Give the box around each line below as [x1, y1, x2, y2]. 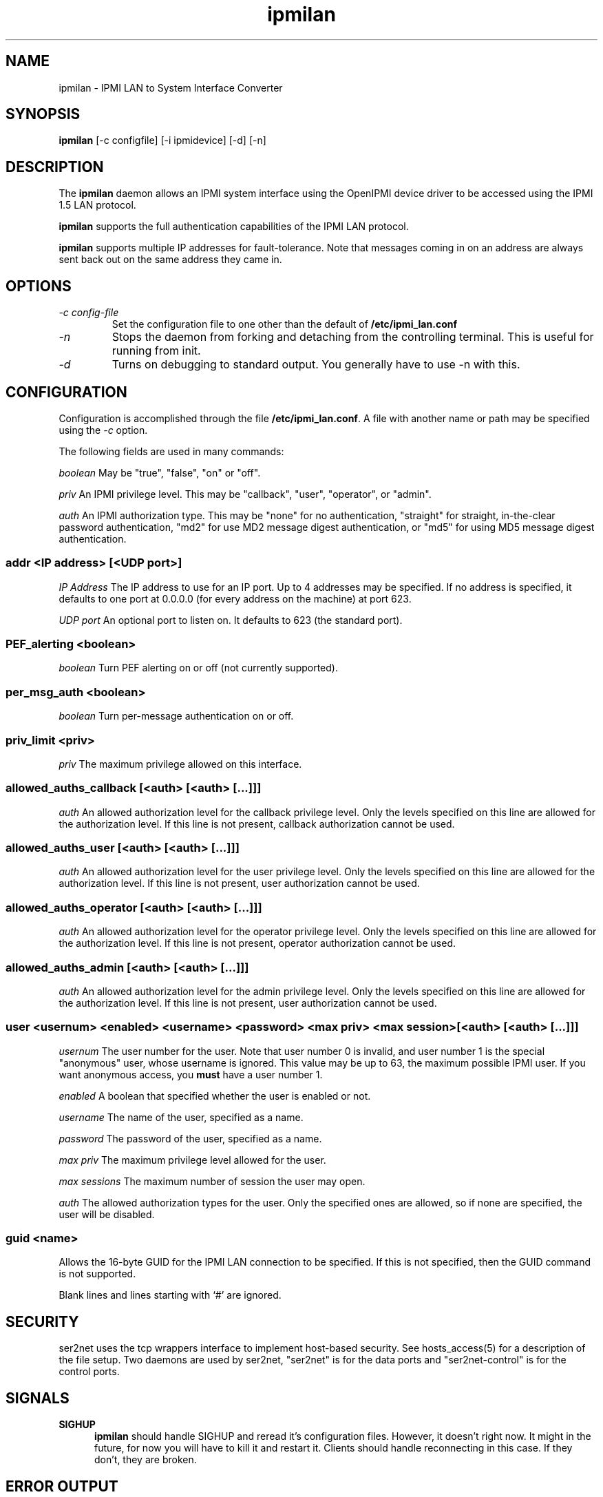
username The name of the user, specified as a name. [59, 1111, 304, 1123]
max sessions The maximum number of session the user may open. [59, 1175, 366, 1187]
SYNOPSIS [6, 105, 81, 123]
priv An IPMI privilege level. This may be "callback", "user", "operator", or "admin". [59, 488, 432, 500]
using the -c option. [59, 423, 148, 436]
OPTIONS [6, 277, 72, 295]
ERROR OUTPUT [6, 1477, 118, 1495]
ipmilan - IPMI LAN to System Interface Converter [59, 81, 283, 94]
